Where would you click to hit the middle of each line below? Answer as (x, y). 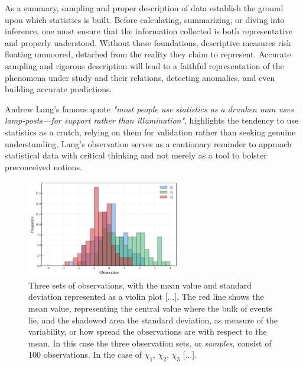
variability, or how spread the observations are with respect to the (148, 331)
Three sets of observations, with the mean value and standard (140, 285)
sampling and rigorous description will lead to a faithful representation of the (144, 65)
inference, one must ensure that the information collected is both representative (149, 31)
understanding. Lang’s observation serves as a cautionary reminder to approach (148, 143)
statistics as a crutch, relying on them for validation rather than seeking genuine (150, 132)
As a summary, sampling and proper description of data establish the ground (144, 8)
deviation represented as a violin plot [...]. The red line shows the (146, 297)
